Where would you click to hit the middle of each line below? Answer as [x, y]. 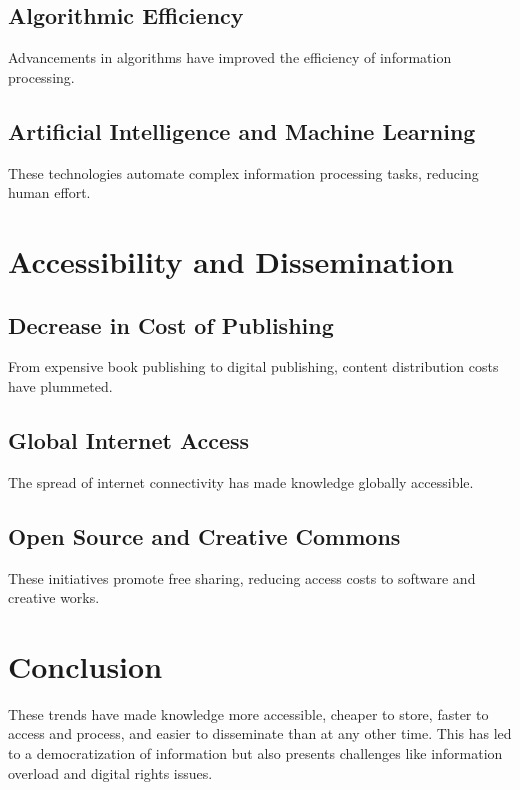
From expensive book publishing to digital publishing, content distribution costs [253, 366]
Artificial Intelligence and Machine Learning [242, 130]
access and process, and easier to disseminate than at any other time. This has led [260, 733]
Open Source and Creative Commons [204, 535]
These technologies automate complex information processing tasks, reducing [243, 172]
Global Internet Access [129, 439]
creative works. [54, 597]
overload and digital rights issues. [110, 772]
